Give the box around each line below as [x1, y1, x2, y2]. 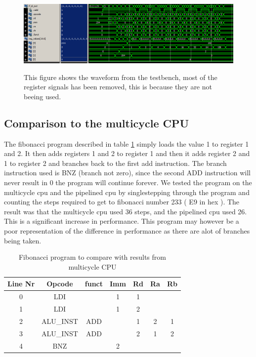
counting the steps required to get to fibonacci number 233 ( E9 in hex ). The [4, 197, 240, 207]
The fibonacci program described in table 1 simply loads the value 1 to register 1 [4, 138, 249, 149]
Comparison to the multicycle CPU [4, 115, 189, 130]
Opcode [46, 278, 73, 289]
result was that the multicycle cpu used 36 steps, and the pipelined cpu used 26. [4, 206, 247, 216]
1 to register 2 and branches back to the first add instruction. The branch [4, 158, 227, 168]
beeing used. [24, 91, 61, 101]
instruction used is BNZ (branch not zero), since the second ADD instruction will [4, 167, 251, 178]
